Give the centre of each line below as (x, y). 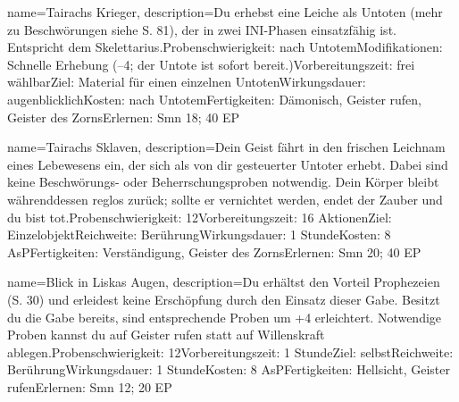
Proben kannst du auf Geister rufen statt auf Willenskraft (166, 335)
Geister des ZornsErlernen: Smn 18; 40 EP (124, 117)
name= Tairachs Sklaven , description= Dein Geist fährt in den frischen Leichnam (226, 147)
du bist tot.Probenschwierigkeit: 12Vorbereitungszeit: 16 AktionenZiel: (200, 217)
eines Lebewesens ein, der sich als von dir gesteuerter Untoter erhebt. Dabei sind (228, 164)
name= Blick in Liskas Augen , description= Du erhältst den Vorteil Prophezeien (224, 282)
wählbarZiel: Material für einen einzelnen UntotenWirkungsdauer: (187, 82)
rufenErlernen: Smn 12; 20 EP (90, 386)
